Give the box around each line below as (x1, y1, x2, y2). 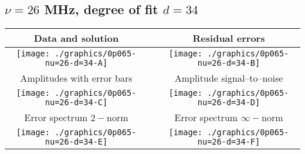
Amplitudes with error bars (20, 71, 133, 85)
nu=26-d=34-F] (197, 137, 260, 147)
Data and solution (33, 31, 119, 45)
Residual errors (192, 31, 265, 45)
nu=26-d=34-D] (197, 98, 260, 108)
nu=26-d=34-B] (197, 58, 260, 68)
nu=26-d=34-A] (45, 58, 108, 68)
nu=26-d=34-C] (45, 98, 108, 108)
